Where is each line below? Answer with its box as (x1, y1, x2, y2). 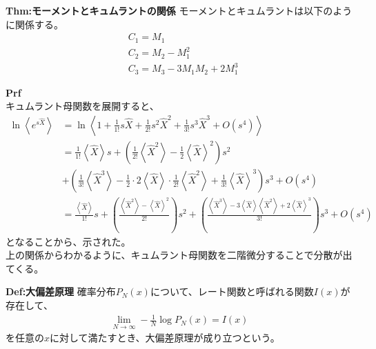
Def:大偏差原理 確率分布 (6, 284, 116, 299)
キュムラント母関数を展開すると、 (6, 99, 159, 113)
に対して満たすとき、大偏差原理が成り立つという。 (50, 330, 280, 345)
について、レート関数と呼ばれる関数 (150, 284, 314, 299)
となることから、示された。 (6, 234, 131, 248)
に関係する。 (6, 17, 63, 31)
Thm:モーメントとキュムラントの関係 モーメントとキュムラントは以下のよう (6, 3, 353, 17)
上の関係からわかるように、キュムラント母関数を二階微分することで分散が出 (6, 248, 353, 262)
